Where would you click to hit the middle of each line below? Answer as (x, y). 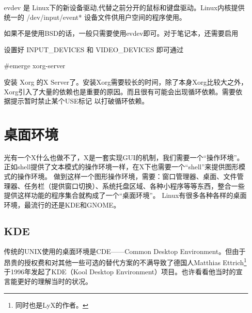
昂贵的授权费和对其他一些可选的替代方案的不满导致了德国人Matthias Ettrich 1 (125, 261)
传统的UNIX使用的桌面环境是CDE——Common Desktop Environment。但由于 (125, 251)
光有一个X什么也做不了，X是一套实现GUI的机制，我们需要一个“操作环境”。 (124, 157)
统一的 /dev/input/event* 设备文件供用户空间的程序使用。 (95, 17)
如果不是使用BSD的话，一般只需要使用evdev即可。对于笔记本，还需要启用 (121, 33)
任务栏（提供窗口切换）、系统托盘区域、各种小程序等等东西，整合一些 (134, 186)
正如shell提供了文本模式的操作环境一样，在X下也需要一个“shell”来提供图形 (121, 167)
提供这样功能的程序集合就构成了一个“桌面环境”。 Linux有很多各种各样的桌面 (126, 195)
